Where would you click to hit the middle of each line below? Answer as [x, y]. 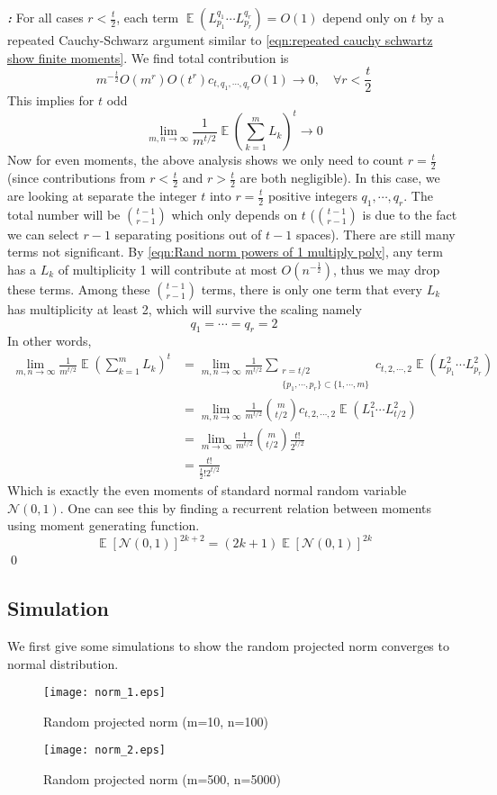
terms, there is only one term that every [312, 289]
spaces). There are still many [375, 234]
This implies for [51, 100]
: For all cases [45, 17]
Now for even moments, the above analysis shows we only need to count [206, 160]
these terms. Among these [79, 289]
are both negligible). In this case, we [340, 178]
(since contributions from [77, 178]
